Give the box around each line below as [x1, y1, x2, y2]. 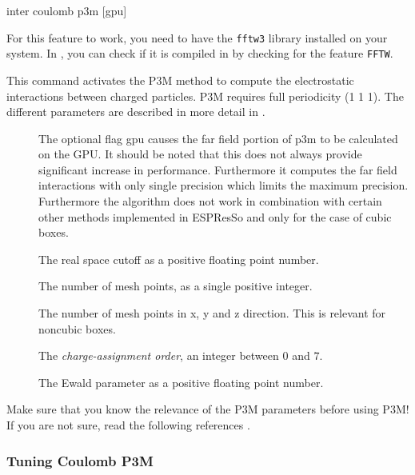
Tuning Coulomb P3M [6, 450, 154, 470]
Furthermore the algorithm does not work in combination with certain [38, 193, 382, 210]
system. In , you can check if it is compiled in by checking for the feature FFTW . [6, 45, 393, 62]
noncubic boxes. [38, 320, 116, 337]
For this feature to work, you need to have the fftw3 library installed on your [6, 29, 388, 46]
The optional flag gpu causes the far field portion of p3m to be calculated [38, 130, 398, 146]
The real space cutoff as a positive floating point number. [38, 250, 319, 267]
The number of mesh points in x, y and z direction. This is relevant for [38, 305, 386, 321]
